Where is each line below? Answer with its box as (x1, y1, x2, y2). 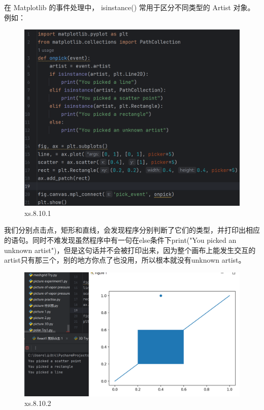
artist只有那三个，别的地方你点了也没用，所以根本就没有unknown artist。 (4, 255, 246, 265)
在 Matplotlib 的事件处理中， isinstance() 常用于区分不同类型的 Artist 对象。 (4, 2, 255, 12)
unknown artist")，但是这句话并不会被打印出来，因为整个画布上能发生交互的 (4, 244, 256, 255)
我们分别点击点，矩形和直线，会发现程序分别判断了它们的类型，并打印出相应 (4, 225, 260, 235)
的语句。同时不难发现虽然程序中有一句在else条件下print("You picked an (4, 234, 237, 245)
